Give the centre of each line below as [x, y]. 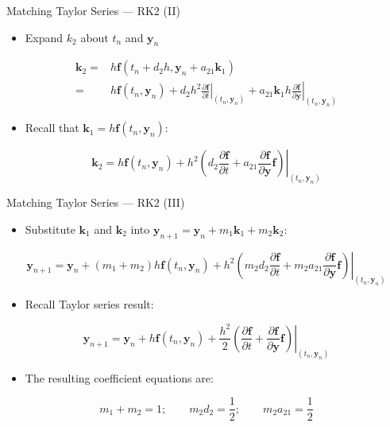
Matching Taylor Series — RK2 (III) [96, 202]
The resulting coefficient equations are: [119, 377]
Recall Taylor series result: [89, 304]
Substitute [50, 229]
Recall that [52, 128]
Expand [44, 37]
